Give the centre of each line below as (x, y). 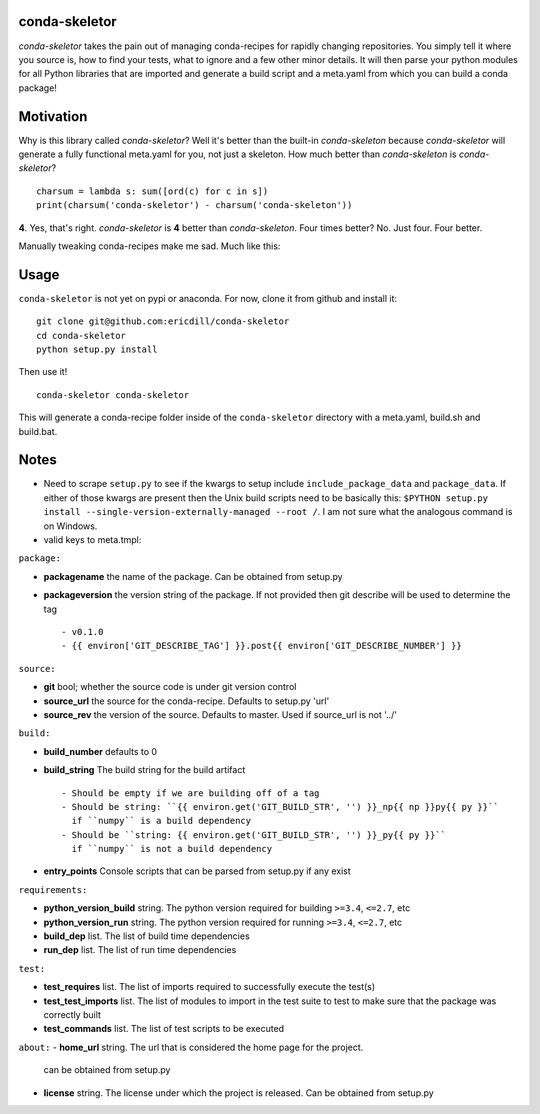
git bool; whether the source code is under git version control (170, 687)
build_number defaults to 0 (100, 751)
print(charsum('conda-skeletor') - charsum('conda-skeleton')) (194, 205)
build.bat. (38, 431)
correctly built (72, 1014)
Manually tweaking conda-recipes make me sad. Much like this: (149, 246)
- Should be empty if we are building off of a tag (190, 793)
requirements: (53, 889)
